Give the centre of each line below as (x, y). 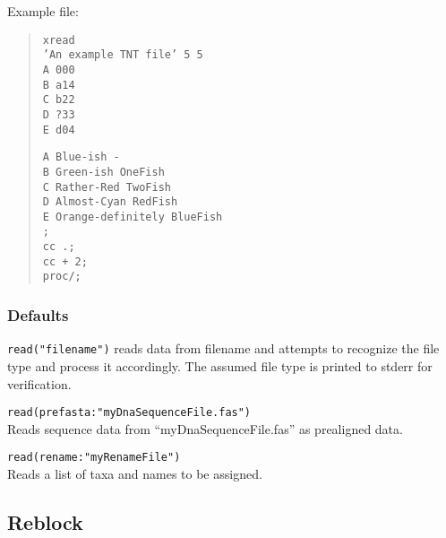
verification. (39, 383)
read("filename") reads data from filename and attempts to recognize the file (223, 348)
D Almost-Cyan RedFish (110, 202)
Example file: (43, 11)
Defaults (38, 315)
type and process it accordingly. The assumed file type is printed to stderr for (220, 365)
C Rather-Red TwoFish (107, 187)
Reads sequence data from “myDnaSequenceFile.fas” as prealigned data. (205, 428)
